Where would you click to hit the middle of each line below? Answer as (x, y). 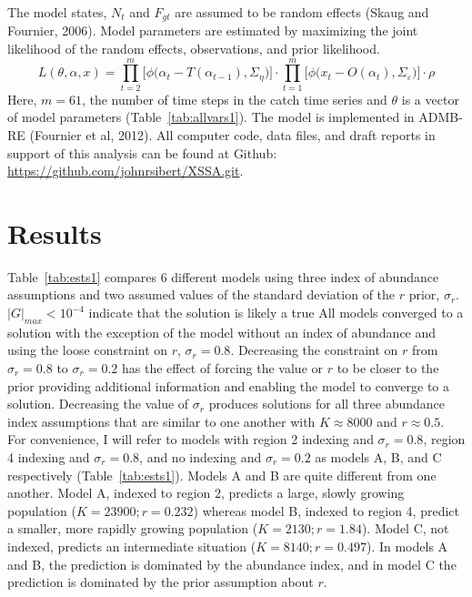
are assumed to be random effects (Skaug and (302, 12)
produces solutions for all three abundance (327, 404)
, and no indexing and (201, 457)
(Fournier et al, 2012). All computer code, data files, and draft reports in (232, 134)
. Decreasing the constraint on (314, 350)
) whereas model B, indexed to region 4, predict (326, 510)
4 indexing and (49, 457)
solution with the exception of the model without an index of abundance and (222, 332)
